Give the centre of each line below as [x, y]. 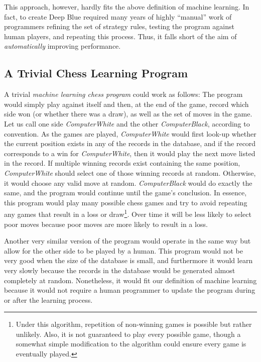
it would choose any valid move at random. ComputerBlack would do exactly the [128, 183]
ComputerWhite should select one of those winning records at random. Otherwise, [130, 172]
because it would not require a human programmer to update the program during [130, 290]
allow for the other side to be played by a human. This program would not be [123, 250]
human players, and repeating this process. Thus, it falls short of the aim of [120, 36]
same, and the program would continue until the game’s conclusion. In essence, [125, 193]
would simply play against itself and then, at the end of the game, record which [126, 104]
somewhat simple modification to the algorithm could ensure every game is [131, 344]
